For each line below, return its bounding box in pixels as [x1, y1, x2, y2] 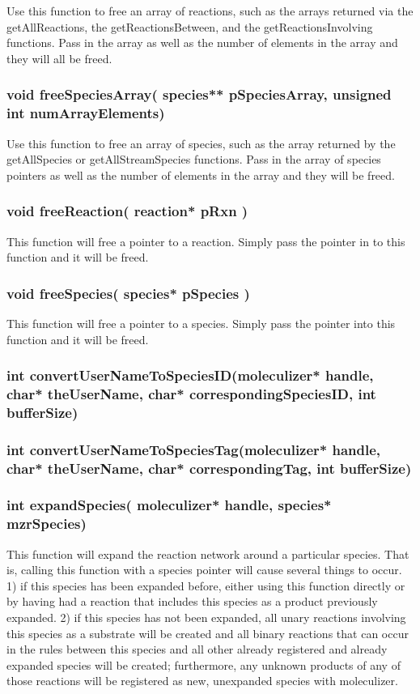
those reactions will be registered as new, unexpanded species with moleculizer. [6, 672, 398, 689]
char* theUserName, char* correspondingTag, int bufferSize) [6, 458, 412, 478]
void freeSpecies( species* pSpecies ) [6, 283, 250, 303]
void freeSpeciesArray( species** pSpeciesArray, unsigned [6, 84, 392, 104]
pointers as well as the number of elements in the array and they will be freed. [6, 166, 395, 183]
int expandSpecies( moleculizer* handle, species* [6, 495, 332, 515]
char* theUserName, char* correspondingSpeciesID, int [6, 383, 376, 403]
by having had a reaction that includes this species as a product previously [6, 593, 378, 610]
